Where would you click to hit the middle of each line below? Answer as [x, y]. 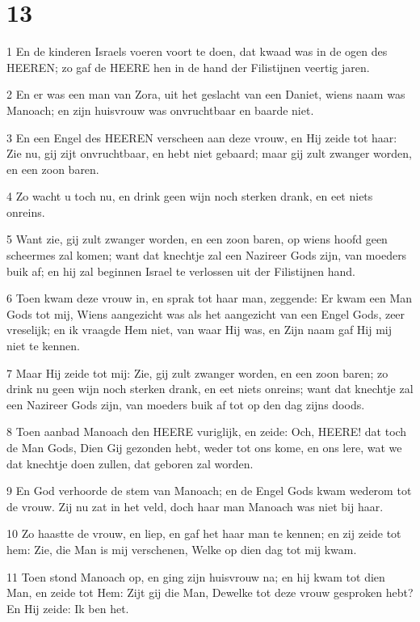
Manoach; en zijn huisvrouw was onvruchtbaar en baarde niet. [160, 110]
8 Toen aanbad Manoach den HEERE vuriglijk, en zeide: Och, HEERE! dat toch [207, 432]
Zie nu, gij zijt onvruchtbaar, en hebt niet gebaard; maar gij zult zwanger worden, [209, 153]
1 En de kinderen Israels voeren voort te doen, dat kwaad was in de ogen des [197, 51]
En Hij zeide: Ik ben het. [68, 608]
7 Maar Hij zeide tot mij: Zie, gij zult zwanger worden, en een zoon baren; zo [197, 372]
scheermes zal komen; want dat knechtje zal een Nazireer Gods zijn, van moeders [207, 255]
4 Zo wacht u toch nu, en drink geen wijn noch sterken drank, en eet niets [190, 196]
